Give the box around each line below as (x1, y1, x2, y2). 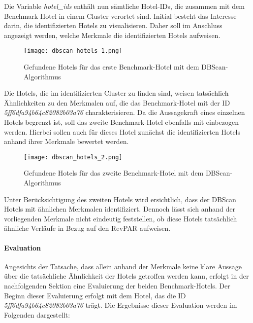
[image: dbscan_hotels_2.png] (24, 153, 123, 161)
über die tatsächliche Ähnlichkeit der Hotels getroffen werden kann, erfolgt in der (4, 271, 249, 281)
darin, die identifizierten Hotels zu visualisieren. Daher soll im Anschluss (4, 20, 222, 31)
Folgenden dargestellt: (4, 309, 70, 320)
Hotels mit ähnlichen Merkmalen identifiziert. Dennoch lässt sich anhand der (4, 204, 236, 214)
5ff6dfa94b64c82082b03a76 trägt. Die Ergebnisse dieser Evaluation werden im (4, 300, 237, 310)
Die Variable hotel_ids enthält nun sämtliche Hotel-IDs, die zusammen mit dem (4, 1, 245, 11)
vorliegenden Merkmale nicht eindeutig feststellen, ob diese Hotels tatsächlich (4, 213, 237, 223)
